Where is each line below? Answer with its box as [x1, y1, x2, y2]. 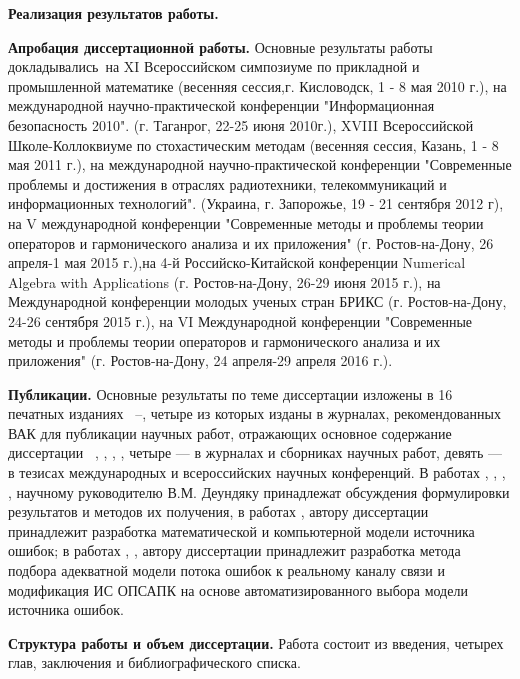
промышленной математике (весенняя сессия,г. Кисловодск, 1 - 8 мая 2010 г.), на [8, 75, 507, 96]
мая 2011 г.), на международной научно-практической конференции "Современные [8, 154, 512, 175]
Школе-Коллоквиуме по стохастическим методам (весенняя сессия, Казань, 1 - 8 [8, 134, 499, 155]
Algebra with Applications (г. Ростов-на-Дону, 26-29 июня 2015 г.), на [8, 271, 441, 292]
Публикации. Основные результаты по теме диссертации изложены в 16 [8, 383, 453, 404]
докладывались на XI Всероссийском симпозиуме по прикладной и [8, 56, 420, 77]
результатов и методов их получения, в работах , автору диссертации [8, 501, 429, 522]
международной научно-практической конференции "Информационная [8, 95, 435, 116]
